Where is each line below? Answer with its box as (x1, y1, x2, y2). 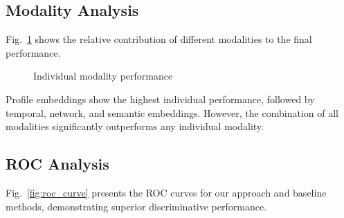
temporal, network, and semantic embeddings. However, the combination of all (6, 105, 338, 120)
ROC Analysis (6, 153, 109, 174)
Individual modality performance (33, 69, 173, 83)
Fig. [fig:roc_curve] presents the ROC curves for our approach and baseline (6, 185, 327, 199)
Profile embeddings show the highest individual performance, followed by (6, 91, 315, 106)
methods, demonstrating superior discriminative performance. (6, 199, 267, 213)
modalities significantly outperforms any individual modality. (6, 119, 264, 134)
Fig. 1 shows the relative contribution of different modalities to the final (6, 32, 312, 46)
